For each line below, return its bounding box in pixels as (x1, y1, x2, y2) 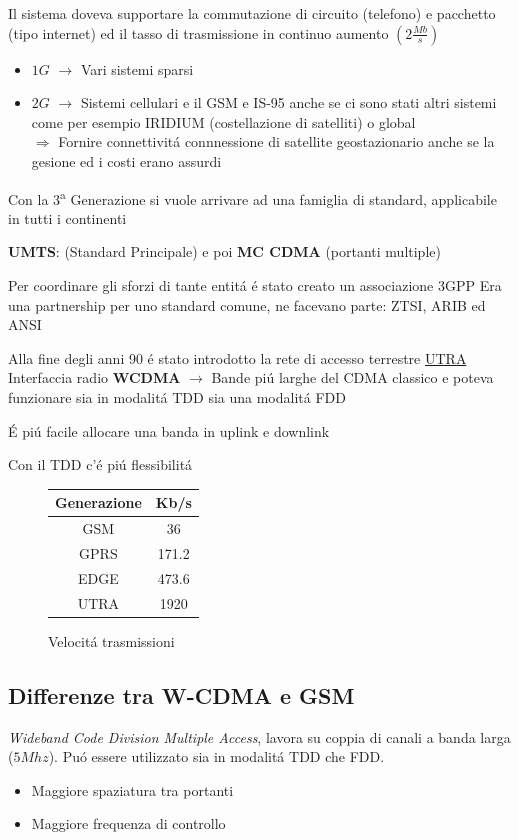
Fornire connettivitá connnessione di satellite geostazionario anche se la (58, 131, 495, 152)
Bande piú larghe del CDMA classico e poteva (211, 367, 494, 388)
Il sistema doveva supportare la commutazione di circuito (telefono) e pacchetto (8, 3, 496, 23)
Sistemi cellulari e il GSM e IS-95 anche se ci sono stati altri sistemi (80, 92, 497, 113)
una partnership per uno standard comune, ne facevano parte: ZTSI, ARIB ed (8, 294, 486, 315)
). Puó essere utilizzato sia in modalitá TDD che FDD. (48, 746, 385, 767)
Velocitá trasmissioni (48, 630, 175, 651)
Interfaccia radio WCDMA (8, 367, 181, 388)
